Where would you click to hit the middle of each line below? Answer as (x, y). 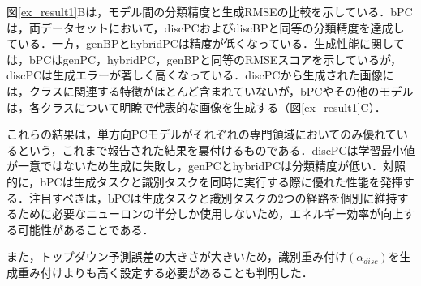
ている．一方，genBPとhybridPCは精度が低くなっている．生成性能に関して (206, 43)
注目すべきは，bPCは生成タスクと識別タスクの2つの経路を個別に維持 (213, 197)
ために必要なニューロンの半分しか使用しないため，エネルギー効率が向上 (210, 213)
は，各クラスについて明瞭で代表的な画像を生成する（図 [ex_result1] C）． (196, 107)
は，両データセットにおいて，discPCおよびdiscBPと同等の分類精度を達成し (206, 27)
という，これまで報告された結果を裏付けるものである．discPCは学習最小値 (216, 149)
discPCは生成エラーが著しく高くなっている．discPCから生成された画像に (200, 75)
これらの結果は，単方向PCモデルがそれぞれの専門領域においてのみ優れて (202, 134)
